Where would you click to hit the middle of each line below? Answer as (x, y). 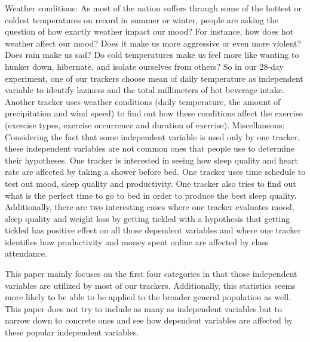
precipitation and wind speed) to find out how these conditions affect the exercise (154, 113)
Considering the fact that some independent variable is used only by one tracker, (153, 136)
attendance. (26, 253)
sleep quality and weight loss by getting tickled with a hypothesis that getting (148, 218)
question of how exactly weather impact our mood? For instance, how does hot (149, 31)
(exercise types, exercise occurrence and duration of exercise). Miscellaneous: (145, 124)
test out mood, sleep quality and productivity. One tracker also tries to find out (151, 183)
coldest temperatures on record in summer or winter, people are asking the (142, 19)
